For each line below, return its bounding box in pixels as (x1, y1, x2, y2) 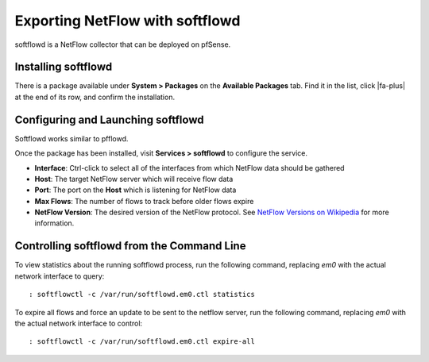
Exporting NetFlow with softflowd (14, 12, 241, 29)
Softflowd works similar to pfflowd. (14, 133, 129, 143)
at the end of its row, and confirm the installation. (14, 92, 175, 102)
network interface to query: (14, 271, 105, 281)
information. (34, 218, 75, 228)
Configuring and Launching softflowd (14, 113, 204, 126)
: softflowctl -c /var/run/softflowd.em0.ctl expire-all (29, 337, 256, 346)
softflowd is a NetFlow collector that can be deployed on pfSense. (14, 40, 231, 49)
